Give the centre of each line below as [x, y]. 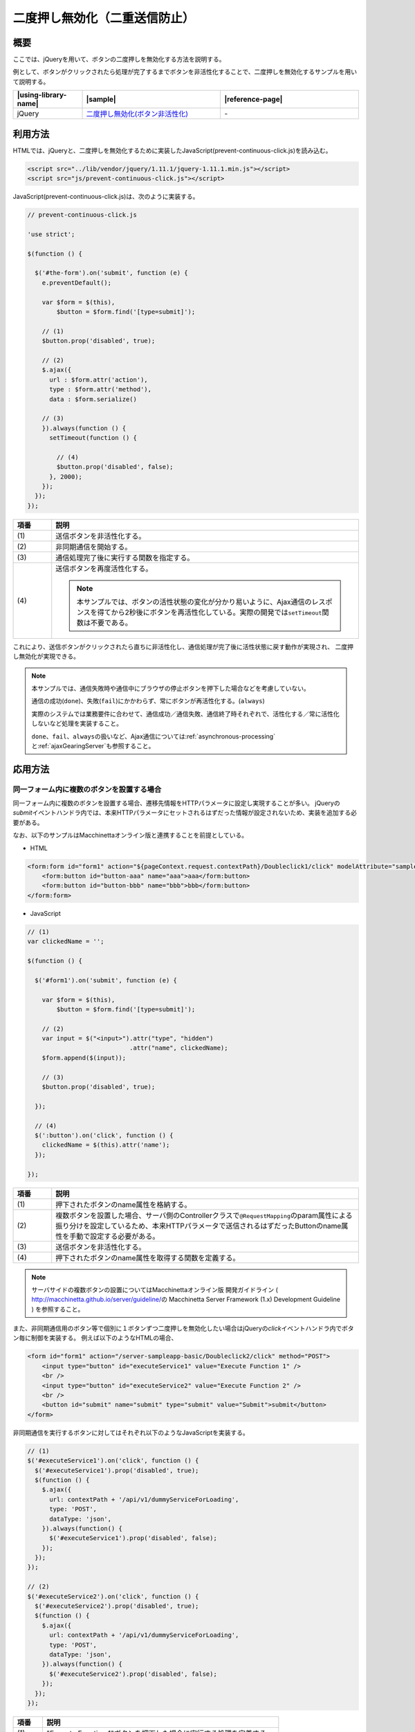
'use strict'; [51, 234]
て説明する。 [31, 81]
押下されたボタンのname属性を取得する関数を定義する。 [148, 1257]
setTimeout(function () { [93, 438]
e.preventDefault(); [77, 283]
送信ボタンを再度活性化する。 [104, 568]
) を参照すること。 [58, 1309]
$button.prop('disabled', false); [115, 467]
